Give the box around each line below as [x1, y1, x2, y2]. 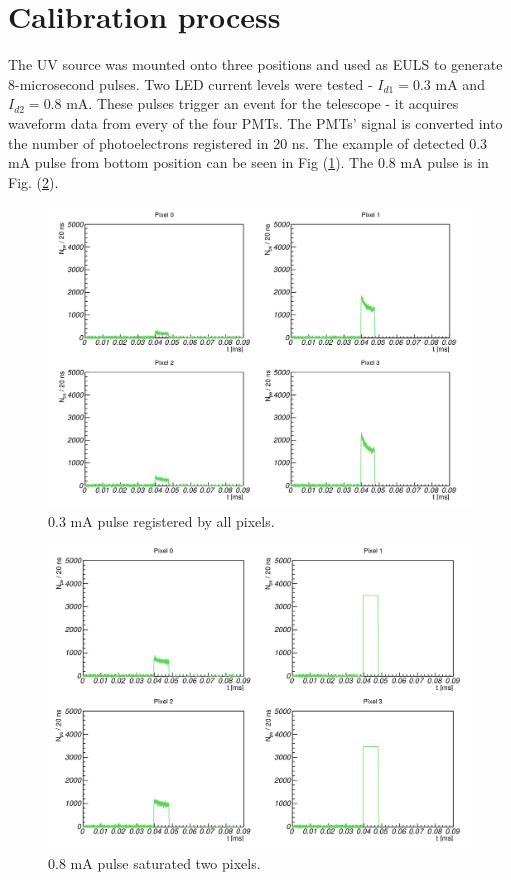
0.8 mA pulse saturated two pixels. [48, 852, 261, 873]
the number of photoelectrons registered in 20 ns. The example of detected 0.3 [8, 132, 488, 153]
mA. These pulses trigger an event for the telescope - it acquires [66, 93, 459, 114]
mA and [435, 73, 485, 94]
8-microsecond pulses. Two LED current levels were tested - [8, 73, 373, 94]
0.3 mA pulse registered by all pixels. [48, 510, 275, 531]
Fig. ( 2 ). [8, 171, 59, 192]
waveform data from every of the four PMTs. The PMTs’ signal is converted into [8, 112, 503, 133]
